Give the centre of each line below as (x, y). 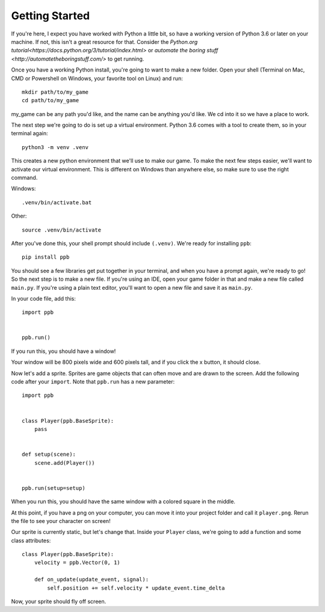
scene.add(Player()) (64, 463)
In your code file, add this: (44, 298)
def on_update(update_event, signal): (91, 580)
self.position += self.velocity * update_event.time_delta (136, 588)
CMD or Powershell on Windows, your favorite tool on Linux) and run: (97, 78)
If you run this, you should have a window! (63, 351)
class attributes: (31, 540)
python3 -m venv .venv (55, 147)
